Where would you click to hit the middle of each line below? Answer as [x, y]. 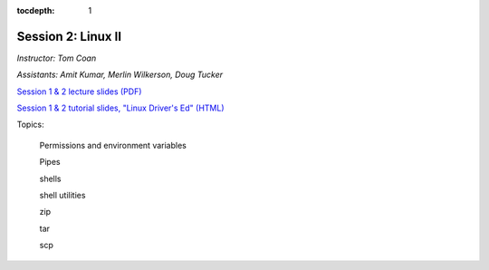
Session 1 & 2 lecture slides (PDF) [79, 92]
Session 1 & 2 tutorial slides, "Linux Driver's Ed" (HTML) [121, 108]
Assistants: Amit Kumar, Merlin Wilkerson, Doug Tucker [120, 75]
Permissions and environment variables [113, 145]
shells [51, 178]
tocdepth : [36, 10]
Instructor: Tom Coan [57, 58]
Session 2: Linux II [69, 36]
